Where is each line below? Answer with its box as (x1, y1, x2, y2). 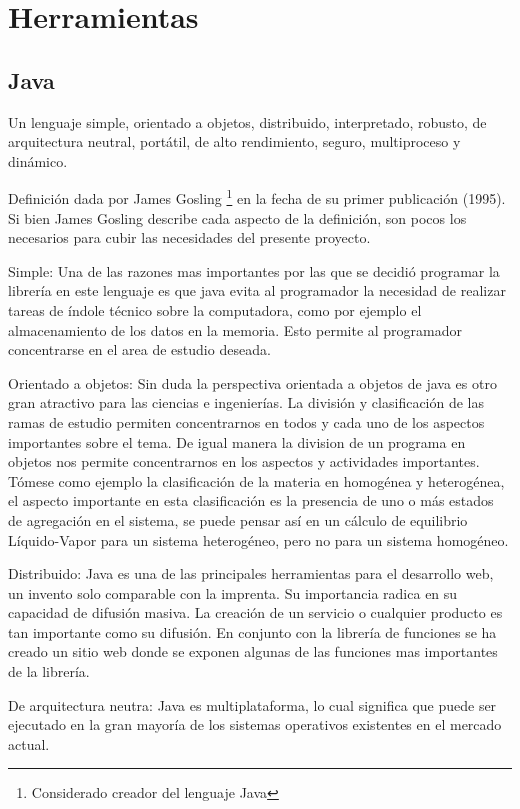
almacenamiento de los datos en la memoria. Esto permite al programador (8, 319, 463, 340)
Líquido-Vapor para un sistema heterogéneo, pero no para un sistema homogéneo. (8, 529, 509, 550)
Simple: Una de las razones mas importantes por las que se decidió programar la (8, 260, 500, 281)
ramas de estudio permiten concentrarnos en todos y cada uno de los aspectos (8, 411, 485, 432)
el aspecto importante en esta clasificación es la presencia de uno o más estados (8, 490, 494, 511)
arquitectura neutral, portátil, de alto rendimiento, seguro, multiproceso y (8, 131, 461, 152)
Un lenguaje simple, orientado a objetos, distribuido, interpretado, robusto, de (8, 111, 487, 132)
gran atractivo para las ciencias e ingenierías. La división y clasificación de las (8, 392, 485, 413)
